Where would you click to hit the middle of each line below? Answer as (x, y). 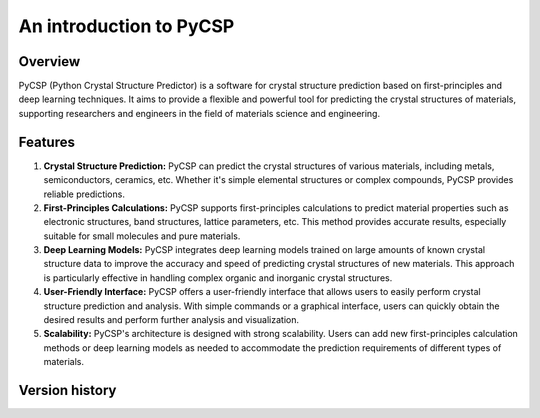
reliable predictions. (84, 194)
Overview (49, 61)
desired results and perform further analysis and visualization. (171, 320)
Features (46, 141)
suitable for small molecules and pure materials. (142, 236)
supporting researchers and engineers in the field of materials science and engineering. (199, 113)
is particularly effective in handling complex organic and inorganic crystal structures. (218, 277)
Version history (67, 390)
